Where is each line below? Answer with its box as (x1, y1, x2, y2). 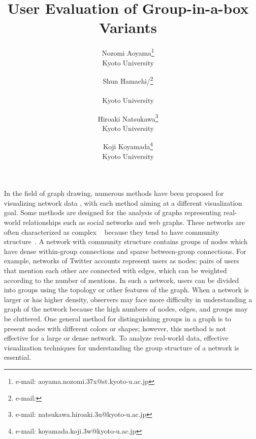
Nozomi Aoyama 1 (101, 46, 155, 58)
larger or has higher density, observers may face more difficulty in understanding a (4, 294, 252, 304)
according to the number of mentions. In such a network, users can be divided (4, 275, 239, 285)
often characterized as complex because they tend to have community (4, 226, 219, 237)
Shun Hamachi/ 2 (103, 74, 153, 86)
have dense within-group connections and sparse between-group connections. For (4, 246, 247, 256)
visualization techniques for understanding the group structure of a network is (4, 342, 239, 352)
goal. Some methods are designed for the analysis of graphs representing (4, 207, 222, 218)
